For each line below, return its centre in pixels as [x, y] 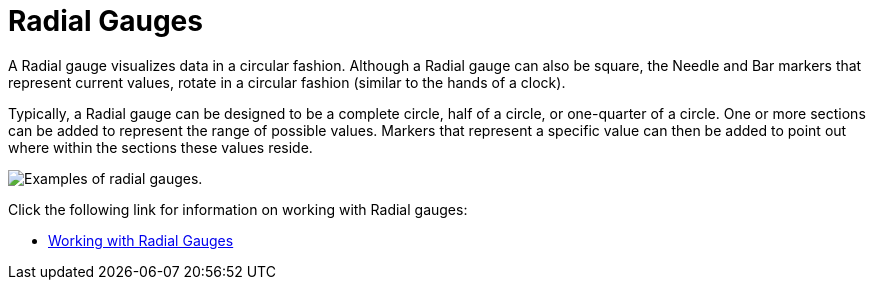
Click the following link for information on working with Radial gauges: [238, 209]
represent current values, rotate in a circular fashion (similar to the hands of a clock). [287, 82]
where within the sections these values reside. [160, 147]
